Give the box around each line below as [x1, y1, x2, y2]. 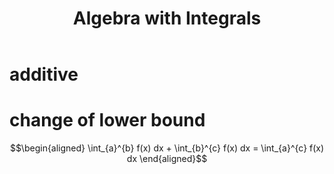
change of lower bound [9, 109, 206, 132]
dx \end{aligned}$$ [126, 153, 208, 165]
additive [9, 63, 79, 86]
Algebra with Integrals [72, 7, 262, 30]
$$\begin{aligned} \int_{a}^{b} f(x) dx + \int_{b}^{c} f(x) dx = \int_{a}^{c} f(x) [9, 142, 325, 154]
